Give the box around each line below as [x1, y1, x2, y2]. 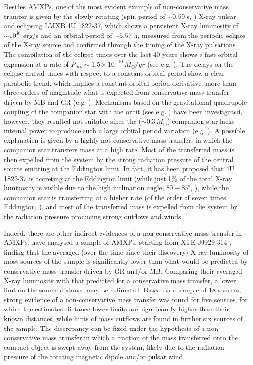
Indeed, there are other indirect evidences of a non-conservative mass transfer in [4, 227, 242, 237]
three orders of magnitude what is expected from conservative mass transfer [4, 87, 230, 97]
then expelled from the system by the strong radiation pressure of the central [4, 154, 234, 164]
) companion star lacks [167, 116, 235, 126]
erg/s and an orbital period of [23, 30, 112, 40]
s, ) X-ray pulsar [186, 11, 236, 21]
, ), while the [190, 182, 229, 193]
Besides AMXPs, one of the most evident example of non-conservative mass [4, 1, 229, 11]
